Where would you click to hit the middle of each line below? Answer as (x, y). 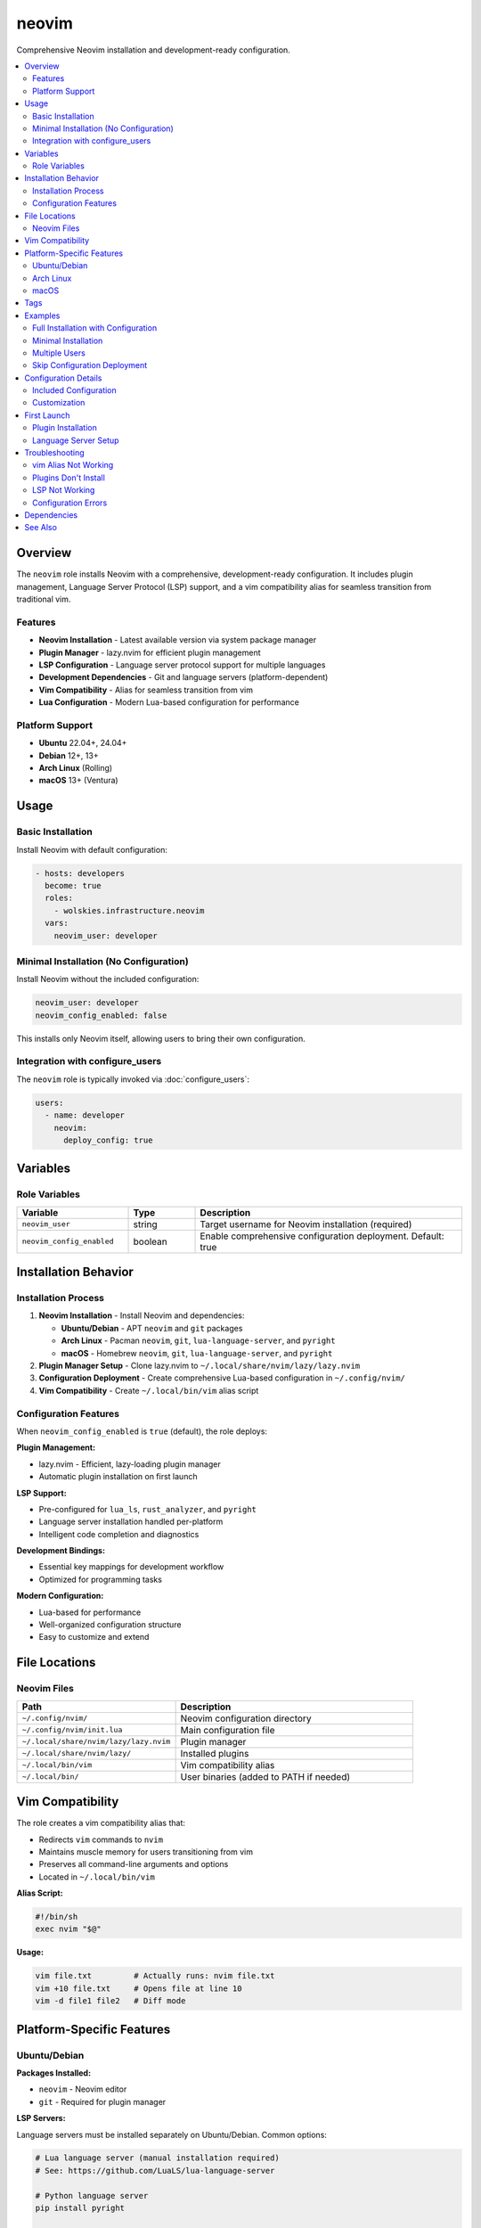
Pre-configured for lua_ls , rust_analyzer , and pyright (148, 1509)
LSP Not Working (64, 490)
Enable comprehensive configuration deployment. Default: (322, 1236)
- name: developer (85, 1115)
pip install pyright (80, 2208)
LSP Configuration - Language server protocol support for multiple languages (182, 665)
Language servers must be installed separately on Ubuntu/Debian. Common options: (171, 2134)
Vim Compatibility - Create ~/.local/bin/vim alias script (149, 1390)
